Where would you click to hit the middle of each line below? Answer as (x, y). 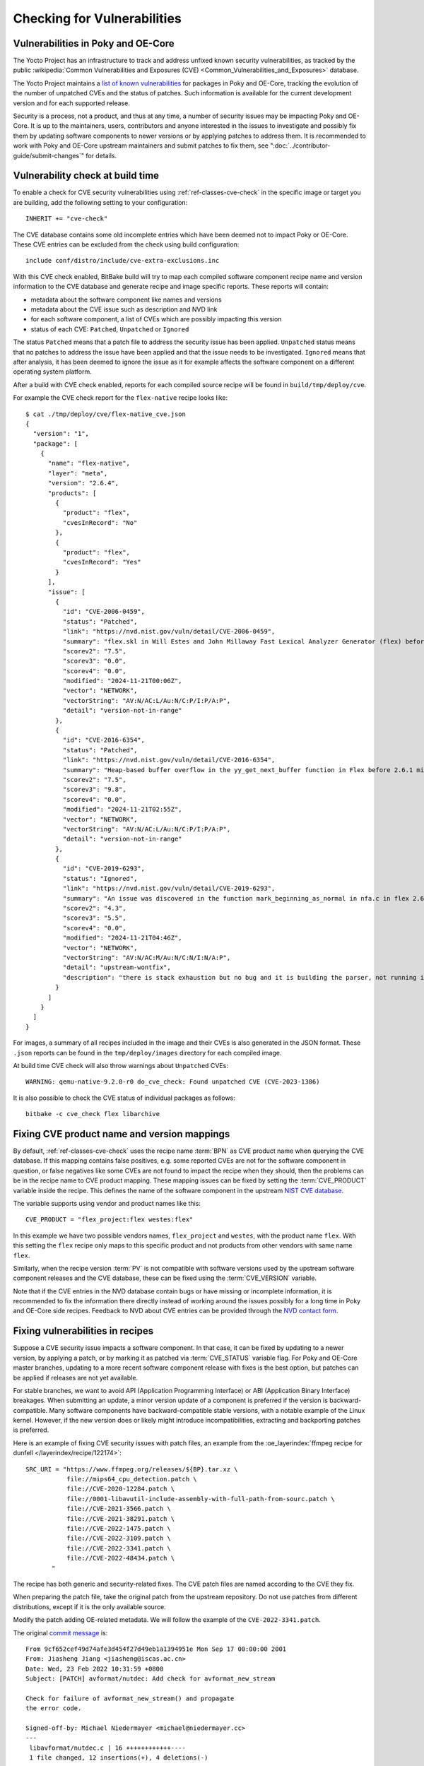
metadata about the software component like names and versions (126, 300)
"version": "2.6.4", (83, 483)
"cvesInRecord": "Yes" (102, 562)
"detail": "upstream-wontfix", (117, 967)
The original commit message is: (60, 1632)
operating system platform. (52, 372)
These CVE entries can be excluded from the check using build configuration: (126, 244)
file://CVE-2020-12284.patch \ (120, 1489)
